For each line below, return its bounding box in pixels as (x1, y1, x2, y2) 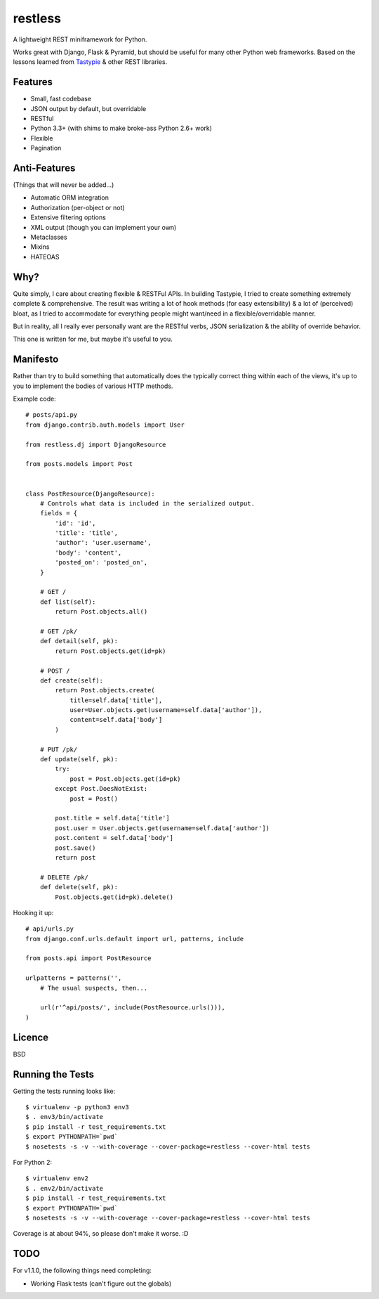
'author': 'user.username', (55, 538, 152, 547)
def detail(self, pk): (39, 637, 119, 645)
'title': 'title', (55, 529, 119, 537)
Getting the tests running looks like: (13, 1087, 116, 1095)
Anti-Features (13, 162, 76, 174)
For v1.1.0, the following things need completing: (13, 1266, 152, 1275)
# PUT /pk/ (39, 745, 78, 754)
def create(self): (39, 676, 104, 685)
